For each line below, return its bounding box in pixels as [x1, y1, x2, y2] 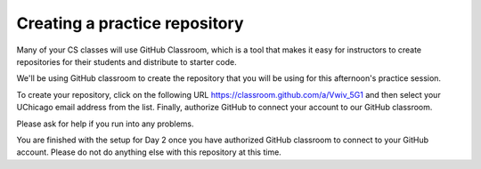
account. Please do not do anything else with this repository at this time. [16, 147, 282, 157]
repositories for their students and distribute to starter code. [16, 56, 237, 67]
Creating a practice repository [16, 13, 244, 33]
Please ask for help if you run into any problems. [16, 118, 195, 129]
